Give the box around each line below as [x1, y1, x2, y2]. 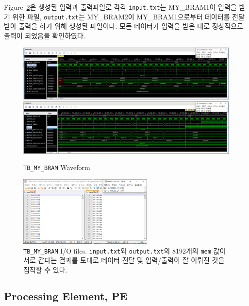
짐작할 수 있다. [23, 264, 67, 274]
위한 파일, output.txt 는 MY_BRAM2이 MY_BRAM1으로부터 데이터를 [12, 11, 230, 21]
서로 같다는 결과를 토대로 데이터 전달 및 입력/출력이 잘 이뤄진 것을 [23, 255, 225, 265]
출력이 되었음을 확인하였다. [4, 30, 85, 40]
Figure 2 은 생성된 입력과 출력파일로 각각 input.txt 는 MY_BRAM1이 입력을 [4, 2, 237, 12]
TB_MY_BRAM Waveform [23, 162, 90, 172]
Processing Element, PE [4, 288, 128, 303]
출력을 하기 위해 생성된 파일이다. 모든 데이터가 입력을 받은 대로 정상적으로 [18, 21, 244, 31]
